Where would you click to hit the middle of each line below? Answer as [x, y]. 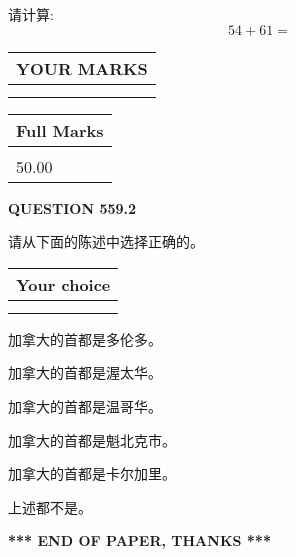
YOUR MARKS [82, 68]
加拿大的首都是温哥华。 [85, 405]
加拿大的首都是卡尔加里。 [92, 473]
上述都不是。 [50, 506]
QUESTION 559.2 [72, 207]
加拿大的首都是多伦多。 [85, 338]
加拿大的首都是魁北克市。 [92, 439]
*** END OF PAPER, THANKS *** [139, 540]
